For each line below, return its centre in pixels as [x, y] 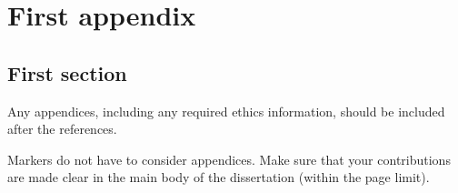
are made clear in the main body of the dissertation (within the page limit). [219, 177]
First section [67, 72]
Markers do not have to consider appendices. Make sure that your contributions [229, 159]
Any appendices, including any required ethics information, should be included [226, 111]
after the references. [62, 129]
